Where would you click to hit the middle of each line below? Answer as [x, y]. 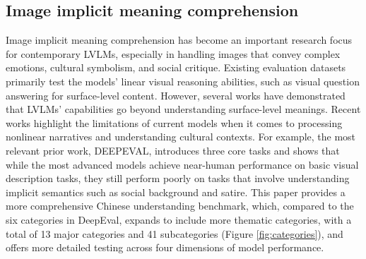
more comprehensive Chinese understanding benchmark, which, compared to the [180, 206]
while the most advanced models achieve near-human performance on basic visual [182, 164]
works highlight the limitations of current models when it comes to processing [174, 122]
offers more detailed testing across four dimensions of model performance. [165, 247]
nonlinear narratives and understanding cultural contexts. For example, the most [181, 137]
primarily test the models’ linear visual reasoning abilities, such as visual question [183, 81]
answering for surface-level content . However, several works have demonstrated [176, 95]
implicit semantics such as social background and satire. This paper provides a [176, 192]
